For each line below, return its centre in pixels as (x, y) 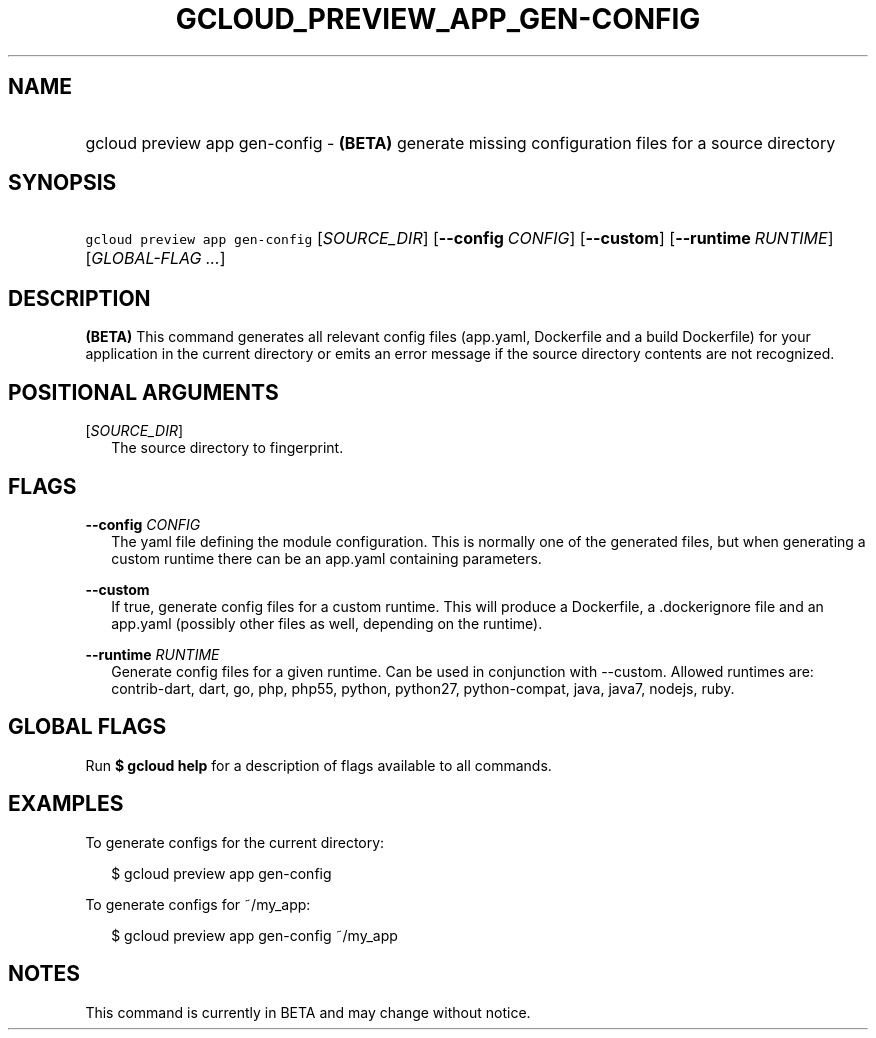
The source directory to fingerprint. (227, 448)
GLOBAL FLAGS (87, 727)
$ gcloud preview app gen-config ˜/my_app (254, 935)
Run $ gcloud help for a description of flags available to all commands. (318, 765)
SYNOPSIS (62, 183)
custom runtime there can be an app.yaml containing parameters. (326, 558)
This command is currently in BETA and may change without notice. (308, 1012)
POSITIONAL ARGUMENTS (143, 392)
